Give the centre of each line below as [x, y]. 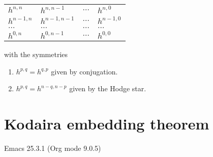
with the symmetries [36, 54]
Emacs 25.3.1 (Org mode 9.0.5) [53, 148]
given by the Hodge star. [108, 88]
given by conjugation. [84, 71]
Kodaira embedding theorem [107, 123]
